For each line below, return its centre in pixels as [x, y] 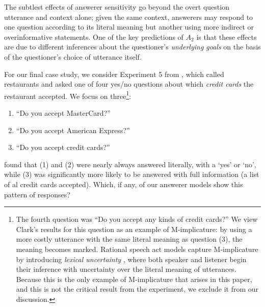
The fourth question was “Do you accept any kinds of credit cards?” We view [137, 219]
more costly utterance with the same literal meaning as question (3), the [129, 239]
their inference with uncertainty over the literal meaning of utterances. [126, 269]
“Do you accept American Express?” [73, 130]
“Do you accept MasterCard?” [63, 113]
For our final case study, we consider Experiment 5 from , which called [114, 74]
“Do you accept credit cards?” [63, 147]
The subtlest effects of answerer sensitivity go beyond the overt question [117, 7]
